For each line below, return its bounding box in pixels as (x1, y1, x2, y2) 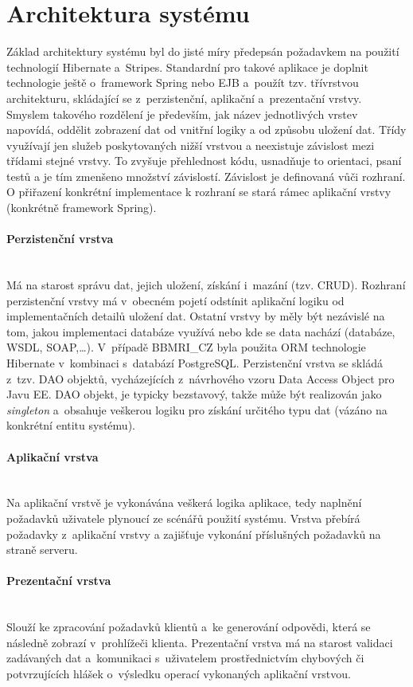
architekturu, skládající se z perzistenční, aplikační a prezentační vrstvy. (6, 89, 362, 106)
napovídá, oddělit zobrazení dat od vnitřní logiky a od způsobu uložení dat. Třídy (6, 121, 407, 138)
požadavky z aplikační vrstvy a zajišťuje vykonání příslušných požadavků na (6, 525, 381, 542)
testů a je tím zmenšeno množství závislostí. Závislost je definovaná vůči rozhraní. (6, 167, 406, 184)
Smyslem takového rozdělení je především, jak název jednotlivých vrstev (6, 105, 358, 122)
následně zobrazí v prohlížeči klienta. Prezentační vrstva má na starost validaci (6, 634, 393, 650)
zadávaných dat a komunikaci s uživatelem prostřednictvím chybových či (6, 650, 364, 666)
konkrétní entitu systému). (6, 417, 135, 434)
